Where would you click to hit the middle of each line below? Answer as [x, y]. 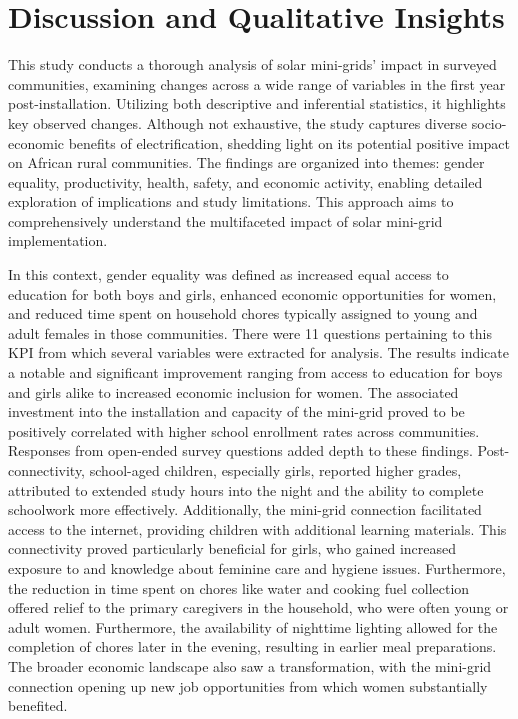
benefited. [38, 705]
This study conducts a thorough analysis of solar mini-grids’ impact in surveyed [252, 64]
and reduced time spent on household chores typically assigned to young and [243, 313]
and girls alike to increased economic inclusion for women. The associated [233, 391]
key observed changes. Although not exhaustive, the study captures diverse [238, 122]
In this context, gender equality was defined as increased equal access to [228, 274]
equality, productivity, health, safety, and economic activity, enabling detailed [245, 181]
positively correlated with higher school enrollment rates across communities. [244, 430]
